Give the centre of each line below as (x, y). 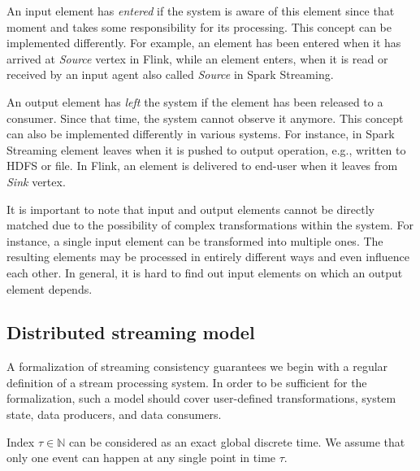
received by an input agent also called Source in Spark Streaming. (170, 74)
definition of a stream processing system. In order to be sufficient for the (187, 382)
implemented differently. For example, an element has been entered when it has (204, 43)
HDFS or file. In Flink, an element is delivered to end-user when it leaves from (202, 166)
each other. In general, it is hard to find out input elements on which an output (205, 272)
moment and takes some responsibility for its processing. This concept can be (199, 26)
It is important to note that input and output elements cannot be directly (191, 209)
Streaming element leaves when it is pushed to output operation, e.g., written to (206, 149)
